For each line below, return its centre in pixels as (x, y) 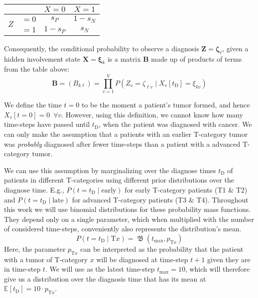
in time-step (22, 269)
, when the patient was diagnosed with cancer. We (175, 124)
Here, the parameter (35, 248)
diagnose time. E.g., (34, 189)
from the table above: (37, 69)
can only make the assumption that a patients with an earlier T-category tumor (126, 134)
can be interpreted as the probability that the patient (162, 248)
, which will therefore (217, 269)
